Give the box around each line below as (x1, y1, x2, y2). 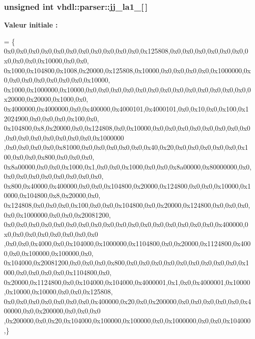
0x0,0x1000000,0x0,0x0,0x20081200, (4, 209, 111, 220)
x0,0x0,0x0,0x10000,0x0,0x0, (4, 56, 89, 65)
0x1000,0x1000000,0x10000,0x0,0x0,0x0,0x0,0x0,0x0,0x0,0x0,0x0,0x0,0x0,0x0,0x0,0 (4, 84, 251, 94)
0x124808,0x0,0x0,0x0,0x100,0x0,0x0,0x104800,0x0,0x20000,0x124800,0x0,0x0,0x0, (4, 199, 250, 210)
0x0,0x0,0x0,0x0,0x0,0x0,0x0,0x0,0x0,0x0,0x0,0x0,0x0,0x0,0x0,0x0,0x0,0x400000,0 (4, 219, 249, 229)
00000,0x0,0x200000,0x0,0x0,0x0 (4, 306, 101, 316)
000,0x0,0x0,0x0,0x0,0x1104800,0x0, (4, 267, 112, 278)
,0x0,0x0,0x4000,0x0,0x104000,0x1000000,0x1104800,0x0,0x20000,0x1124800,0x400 (4, 238, 251, 249)
